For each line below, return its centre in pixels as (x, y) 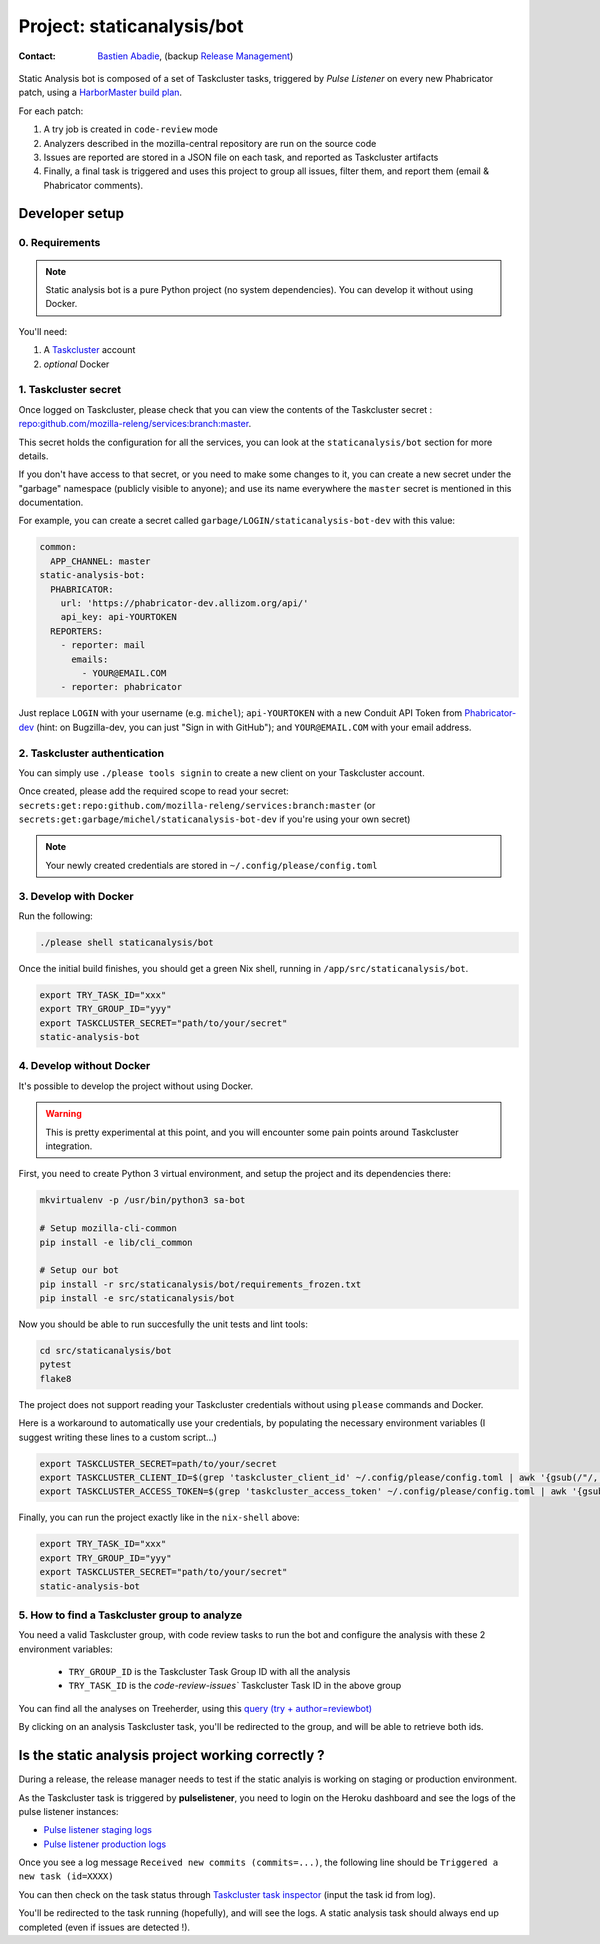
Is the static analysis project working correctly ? (171, 1755)
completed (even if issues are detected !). (104, 1927)
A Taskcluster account (89, 350)
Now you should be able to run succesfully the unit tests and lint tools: (163, 1324)
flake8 (55, 1378)
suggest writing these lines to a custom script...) (117, 1437)
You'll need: (43, 331)
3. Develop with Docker (76, 896)
